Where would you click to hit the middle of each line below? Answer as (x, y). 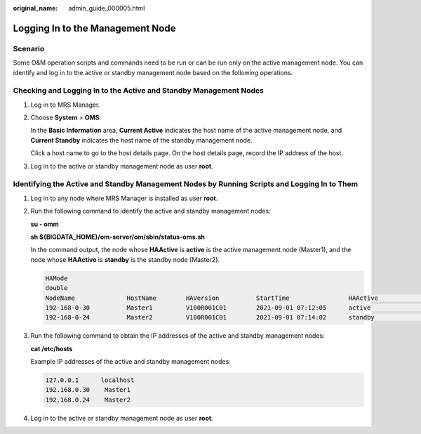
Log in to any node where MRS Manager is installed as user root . (124, 198)
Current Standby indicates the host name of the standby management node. (141, 140)
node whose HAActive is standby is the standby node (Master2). (125, 259)
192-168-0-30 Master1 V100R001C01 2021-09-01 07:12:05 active (208, 308)
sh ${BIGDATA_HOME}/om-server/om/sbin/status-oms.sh (118, 237)
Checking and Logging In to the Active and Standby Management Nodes (139, 91)
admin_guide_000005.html (107, 8)
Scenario (29, 48)
